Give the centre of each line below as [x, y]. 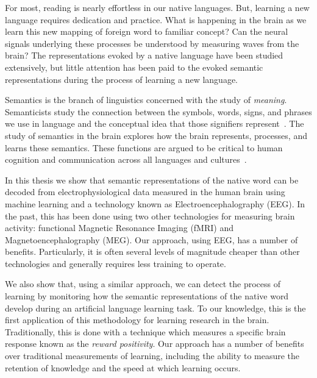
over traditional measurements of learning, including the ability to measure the [152, 356]
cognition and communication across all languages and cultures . [126, 159]
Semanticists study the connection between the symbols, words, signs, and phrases [158, 111]
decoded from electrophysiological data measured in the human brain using [145, 192]
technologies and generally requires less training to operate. [116, 263]
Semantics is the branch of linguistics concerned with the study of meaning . [146, 100]
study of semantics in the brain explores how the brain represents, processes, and [156, 135]
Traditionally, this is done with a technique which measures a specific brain [145, 331]
